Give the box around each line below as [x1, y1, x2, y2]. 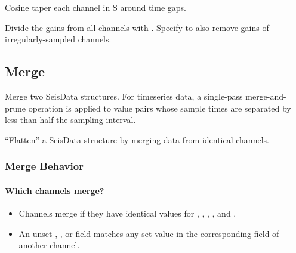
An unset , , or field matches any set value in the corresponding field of [18, 227, 279, 239]
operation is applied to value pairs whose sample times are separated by [28, 101, 291, 114]
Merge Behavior [5, 159, 84, 174]
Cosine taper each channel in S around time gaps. [5, 1, 186, 13]
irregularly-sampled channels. [5, 33, 112, 45]
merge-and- [245, 90, 286, 102]
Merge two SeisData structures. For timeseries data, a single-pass [5, 90, 243, 102]
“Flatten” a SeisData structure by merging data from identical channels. [5, 133, 269, 146]
